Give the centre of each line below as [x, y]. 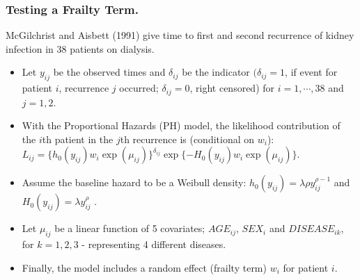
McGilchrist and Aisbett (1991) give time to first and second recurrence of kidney [180, 35]
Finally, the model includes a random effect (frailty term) [144, 267]
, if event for [311, 72]
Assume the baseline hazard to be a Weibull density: [134, 182]
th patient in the [78, 139]
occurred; [139, 88]
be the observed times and [109, 72]
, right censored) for [232, 88]
